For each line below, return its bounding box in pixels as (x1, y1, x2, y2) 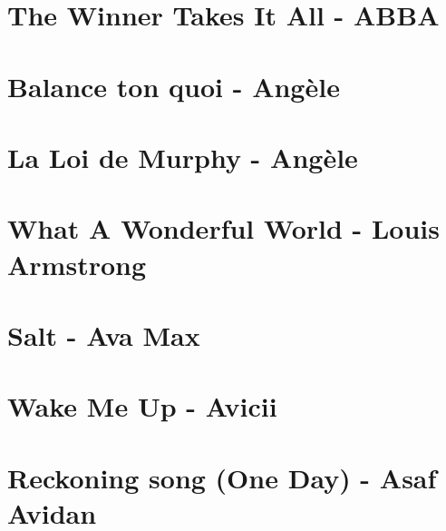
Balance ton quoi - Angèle (7, 67, 340, 104)
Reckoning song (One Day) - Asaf (7, 458, 437, 496)
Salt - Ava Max (7, 316, 200, 353)
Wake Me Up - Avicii (7, 388, 277, 425)
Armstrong (7, 245, 147, 282)
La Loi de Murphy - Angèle (7, 138, 358, 175)
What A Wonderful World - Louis (7, 210, 441, 247)
